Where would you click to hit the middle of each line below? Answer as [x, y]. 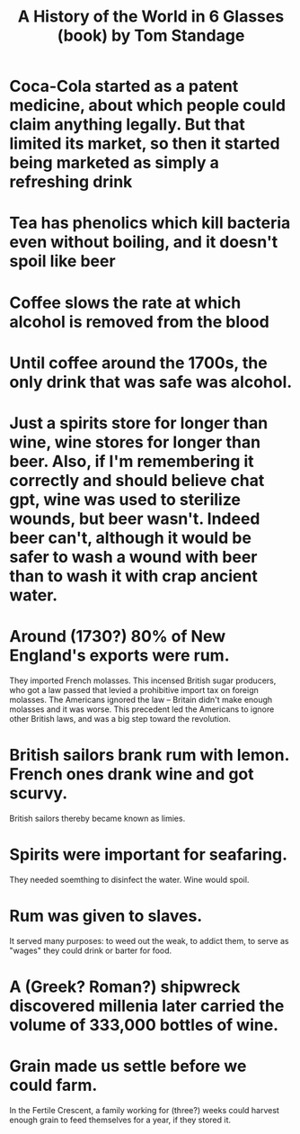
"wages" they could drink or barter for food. [91, 950]
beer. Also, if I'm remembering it [132, 461]
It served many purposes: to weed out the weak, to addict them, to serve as [149, 940]
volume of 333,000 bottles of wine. [144, 1025]
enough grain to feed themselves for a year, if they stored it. [120, 1120]
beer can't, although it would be [130, 538]
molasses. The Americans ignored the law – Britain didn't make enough [141, 699]
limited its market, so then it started [145, 144]
